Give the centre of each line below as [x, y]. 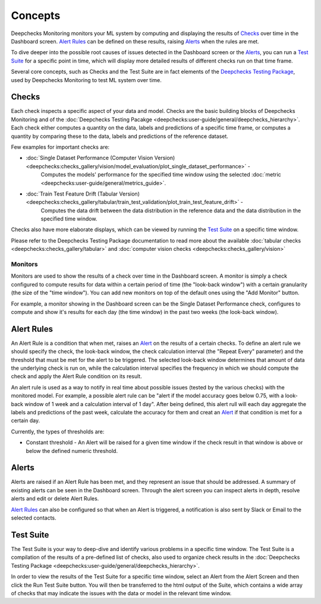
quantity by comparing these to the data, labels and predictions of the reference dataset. [120, 136]
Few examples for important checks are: [60, 147]
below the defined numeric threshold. [72, 451]
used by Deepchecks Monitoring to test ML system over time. [86, 80]
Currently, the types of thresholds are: [58, 432]
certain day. [26, 421]
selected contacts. [34, 518]
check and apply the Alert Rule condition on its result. [76, 376]
